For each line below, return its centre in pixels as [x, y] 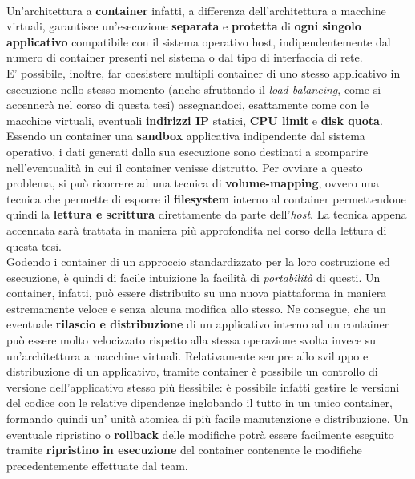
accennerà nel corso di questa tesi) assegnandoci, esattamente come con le [187, 105]
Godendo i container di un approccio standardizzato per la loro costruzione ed [198, 262]
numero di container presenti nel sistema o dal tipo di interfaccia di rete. [185, 57]
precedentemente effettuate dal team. [97, 465]
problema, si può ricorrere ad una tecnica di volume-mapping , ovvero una [193, 183]
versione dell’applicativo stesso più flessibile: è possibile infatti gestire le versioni [203, 386]
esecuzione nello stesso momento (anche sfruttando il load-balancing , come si [194, 89]
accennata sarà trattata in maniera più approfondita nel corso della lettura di [197, 229]
